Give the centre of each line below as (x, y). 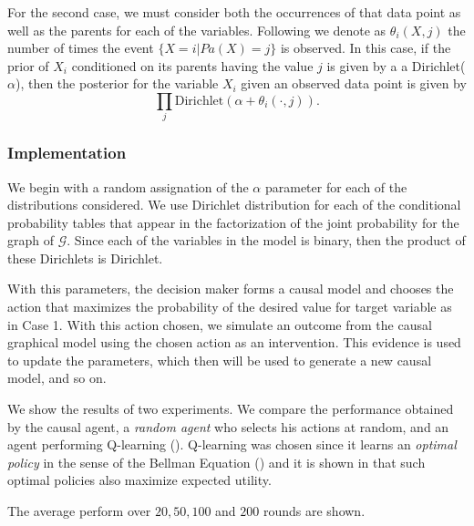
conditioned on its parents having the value (192, 65)
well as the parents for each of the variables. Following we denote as (197, 30)
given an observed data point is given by (354, 83)
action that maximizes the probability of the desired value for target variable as (230, 307)
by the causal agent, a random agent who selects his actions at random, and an (228, 426)
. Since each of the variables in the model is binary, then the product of (266, 240)
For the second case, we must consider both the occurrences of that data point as (234, 12)
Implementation (67, 153)
